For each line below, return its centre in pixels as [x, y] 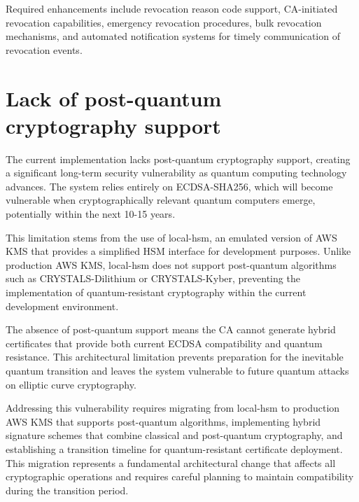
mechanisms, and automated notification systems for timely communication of [173, 36]
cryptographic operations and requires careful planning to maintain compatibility [180, 476]
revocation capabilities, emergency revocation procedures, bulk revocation [164, 22]
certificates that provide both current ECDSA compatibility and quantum [164, 343]
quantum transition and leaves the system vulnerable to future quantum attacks [177, 370]
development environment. [62, 306]
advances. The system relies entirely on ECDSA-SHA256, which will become [169, 186]
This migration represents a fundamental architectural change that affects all [171, 462]
